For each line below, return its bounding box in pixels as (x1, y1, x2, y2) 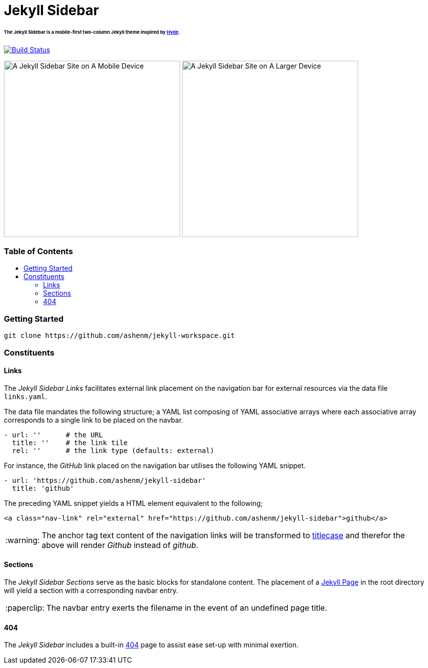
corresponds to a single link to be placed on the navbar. (4, 415, 183, 424)
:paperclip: (5, 603, 45, 613)
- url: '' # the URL (4, 430, 103, 439)
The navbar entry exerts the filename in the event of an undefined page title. (46, 603, 327, 613)
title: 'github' (12, 484, 74, 492)
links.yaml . (4, 392, 47, 401)
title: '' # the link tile (12, 438, 128, 447)
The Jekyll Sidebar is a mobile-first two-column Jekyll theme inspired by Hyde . (4, 29, 180, 35)
